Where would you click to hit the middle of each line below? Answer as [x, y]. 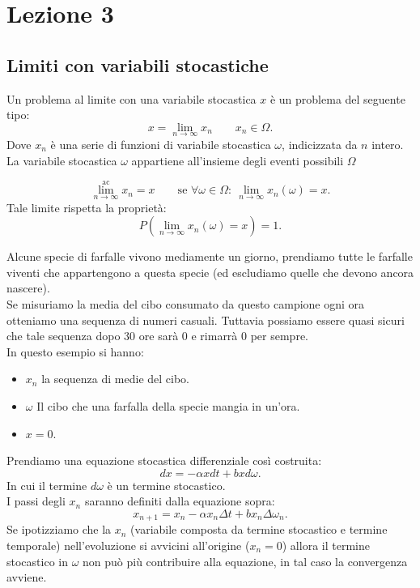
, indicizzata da [320, 144]
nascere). [28, 288]
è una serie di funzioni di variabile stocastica [161, 144]
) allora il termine [326, 545]
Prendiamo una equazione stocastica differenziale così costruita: [164, 460]
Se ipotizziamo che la [59, 529]
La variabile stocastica [62, 160]
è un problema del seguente [337, 98]
